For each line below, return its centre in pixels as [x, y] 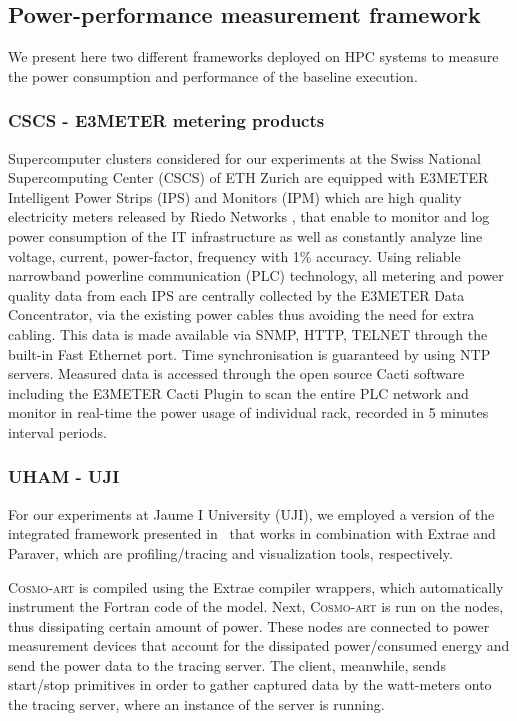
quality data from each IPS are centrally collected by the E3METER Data [236, 294]
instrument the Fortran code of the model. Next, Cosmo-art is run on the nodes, [256, 606]
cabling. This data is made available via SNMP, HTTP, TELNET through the [248, 333]
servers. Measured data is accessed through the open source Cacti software [236, 373]
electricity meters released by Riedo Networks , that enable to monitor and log [249, 216]
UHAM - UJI [64, 476]
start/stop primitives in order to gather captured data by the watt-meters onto [250, 684]
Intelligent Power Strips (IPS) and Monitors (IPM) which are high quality [235, 196]
